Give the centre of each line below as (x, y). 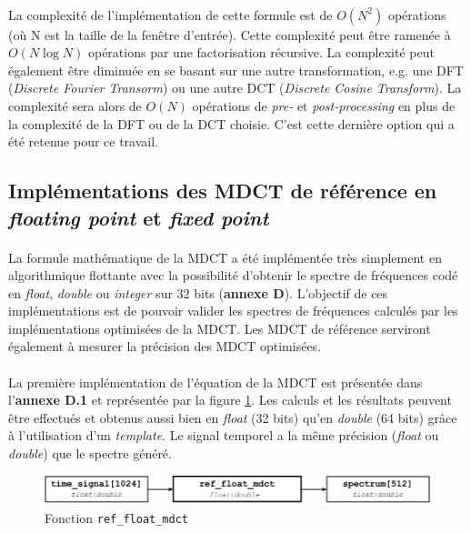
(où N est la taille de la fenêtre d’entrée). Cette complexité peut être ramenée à (230, 34)
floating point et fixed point (139, 217)
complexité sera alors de (75, 105)
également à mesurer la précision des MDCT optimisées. (165, 346)
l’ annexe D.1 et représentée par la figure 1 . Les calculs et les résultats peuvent (230, 400)
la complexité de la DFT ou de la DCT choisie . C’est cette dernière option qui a (231, 123)
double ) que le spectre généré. (90, 453)
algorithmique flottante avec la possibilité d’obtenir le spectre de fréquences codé (233, 275)
